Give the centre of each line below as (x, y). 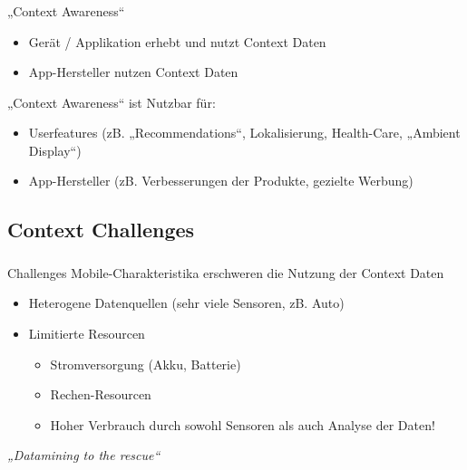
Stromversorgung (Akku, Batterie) (146, 364)
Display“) (55, 150)
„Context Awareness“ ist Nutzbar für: (112, 102)
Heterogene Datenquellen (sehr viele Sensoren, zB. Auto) (186, 303)
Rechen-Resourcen (101, 394)
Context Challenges (101, 230)
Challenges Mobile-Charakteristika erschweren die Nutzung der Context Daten (226, 272)
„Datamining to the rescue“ (84, 455)
